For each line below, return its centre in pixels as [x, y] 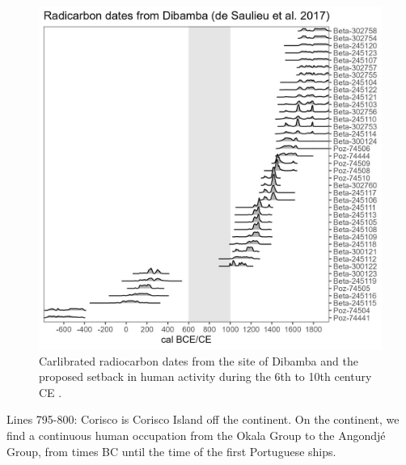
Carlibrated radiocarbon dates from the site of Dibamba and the [199, 360]
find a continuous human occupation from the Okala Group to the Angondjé [196, 435]
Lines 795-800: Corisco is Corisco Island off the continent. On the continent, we [203, 419]
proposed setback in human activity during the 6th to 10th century [205, 376]
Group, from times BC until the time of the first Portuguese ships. [171, 451]
